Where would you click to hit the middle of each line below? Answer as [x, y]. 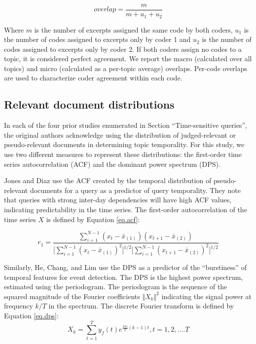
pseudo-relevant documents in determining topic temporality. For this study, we [124, 144]
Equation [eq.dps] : [31, 316]
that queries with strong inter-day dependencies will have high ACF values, [118, 200]
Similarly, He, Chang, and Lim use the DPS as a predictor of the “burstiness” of [125, 267]
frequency [18, 306]
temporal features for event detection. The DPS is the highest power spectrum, [124, 277]
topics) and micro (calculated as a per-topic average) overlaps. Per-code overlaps [126, 68]
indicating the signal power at [206, 296]
